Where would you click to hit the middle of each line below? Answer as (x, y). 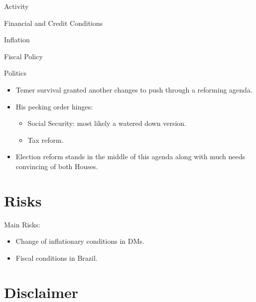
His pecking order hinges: (54, 106)
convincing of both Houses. (57, 166)
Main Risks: (22, 224)
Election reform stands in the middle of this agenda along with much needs (130, 156)
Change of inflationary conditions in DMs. (80, 241)
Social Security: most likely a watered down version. (107, 123)
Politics (15, 73)
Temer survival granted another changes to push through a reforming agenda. (134, 89)
